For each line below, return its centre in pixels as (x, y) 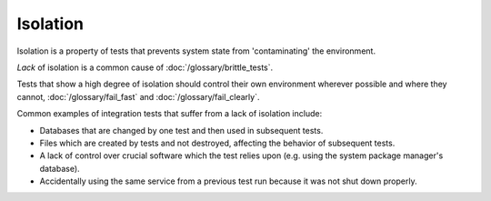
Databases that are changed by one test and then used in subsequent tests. (181, 130)
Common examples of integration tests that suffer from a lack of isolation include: (170, 114)
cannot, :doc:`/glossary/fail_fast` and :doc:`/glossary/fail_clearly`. (138, 96)
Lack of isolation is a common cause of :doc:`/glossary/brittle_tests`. (145, 67)
